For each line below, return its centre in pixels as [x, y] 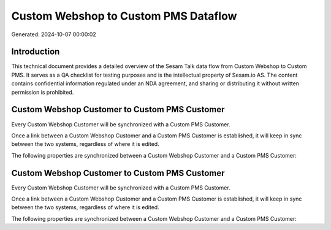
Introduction [36, 52]
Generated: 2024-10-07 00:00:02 [54, 34]
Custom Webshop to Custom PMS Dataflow [124, 16]
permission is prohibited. [43, 92]
